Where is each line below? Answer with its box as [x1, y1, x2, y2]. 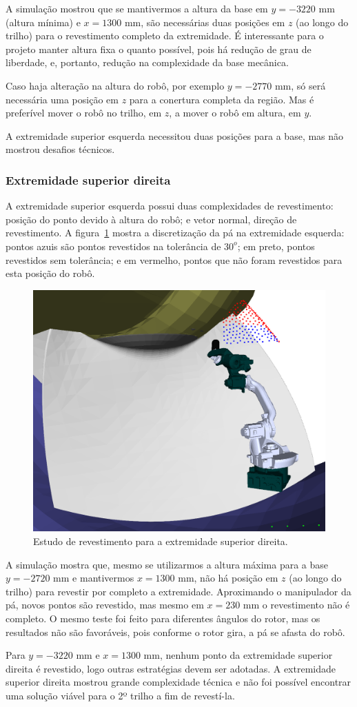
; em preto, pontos [237, 238, 315, 253]
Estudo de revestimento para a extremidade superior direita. [33, 534, 288, 549]
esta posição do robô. [6, 266, 95, 280]
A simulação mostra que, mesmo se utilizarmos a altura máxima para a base [6, 557, 328, 571]
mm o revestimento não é [243, 597, 350, 612]
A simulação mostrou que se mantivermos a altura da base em [6, 1, 268, 15]
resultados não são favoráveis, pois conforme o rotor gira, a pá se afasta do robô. [6, 624, 345, 639]
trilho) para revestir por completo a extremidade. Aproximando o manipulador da [6, 584, 351, 598]
